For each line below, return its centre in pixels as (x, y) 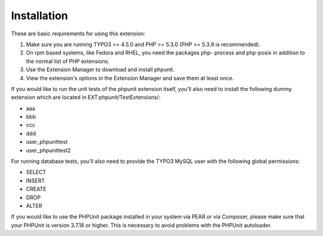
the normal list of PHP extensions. (68, 61)
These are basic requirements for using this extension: (78, 34)
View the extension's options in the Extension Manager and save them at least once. (130, 78)
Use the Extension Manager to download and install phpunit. (100, 69)
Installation (39, 16)
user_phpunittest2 (48, 150)
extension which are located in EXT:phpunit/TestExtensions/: (86, 97)
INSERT (35, 180)
